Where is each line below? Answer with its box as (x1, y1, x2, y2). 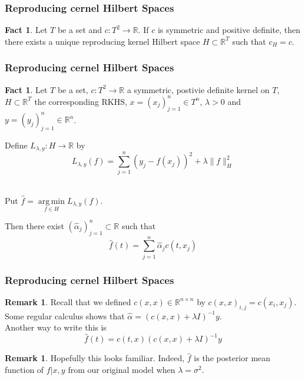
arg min (38, 197, 65, 206)
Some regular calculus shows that (5, 309, 125, 322)
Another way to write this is (5, 321, 107, 333)
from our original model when (68, 363, 175, 375)
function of (5, 363, 44, 375)
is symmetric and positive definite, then (157, 24, 301, 36)
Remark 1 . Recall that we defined (5, 295, 131, 308)
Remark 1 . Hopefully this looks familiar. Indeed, (5, 352, 185, 364)
